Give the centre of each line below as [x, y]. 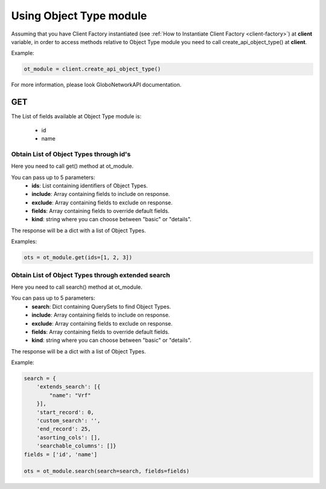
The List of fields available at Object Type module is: [76, 116]
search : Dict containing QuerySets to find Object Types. [101, 306]
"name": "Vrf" [70, 395]
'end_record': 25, [64, 429]
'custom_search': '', [69, 421]
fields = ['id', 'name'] [61, 454]
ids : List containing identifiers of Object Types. [90, 185]
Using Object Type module [79, 16]
